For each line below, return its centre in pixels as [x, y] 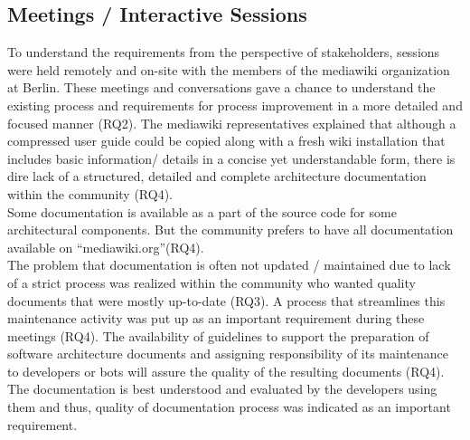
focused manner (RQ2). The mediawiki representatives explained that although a [232, 123]
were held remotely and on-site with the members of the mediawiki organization [229, 69]
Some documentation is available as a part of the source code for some [202, 211]
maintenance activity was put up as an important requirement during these [216, 318]
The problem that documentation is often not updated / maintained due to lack [229, 265]
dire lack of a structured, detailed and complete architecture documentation [217, 176]
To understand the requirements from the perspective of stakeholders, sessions [224, 52]
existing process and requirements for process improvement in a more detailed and [235, 105]
